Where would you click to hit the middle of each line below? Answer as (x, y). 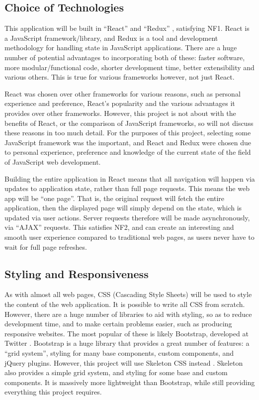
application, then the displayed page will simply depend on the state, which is (123, 208)
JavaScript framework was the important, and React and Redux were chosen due (128, 142)
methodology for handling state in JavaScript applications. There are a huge (121, 48)
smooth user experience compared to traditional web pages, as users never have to (129, 237)
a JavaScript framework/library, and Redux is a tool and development (111, 38)
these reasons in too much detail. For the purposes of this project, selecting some (128, 133)
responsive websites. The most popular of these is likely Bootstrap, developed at (127, 333)
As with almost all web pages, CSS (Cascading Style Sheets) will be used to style (128, 294)
